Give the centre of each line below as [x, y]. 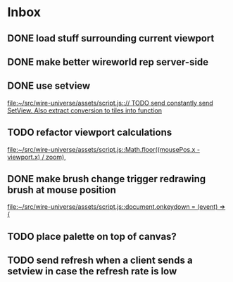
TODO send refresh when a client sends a [100, 261]
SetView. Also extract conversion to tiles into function [85, 110]
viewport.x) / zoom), [37, 157]
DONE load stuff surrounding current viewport [111, 38]
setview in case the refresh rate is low [92, 271]
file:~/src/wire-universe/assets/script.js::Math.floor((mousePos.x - [104, 149]
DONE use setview [49, 86]
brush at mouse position [62, 190]
